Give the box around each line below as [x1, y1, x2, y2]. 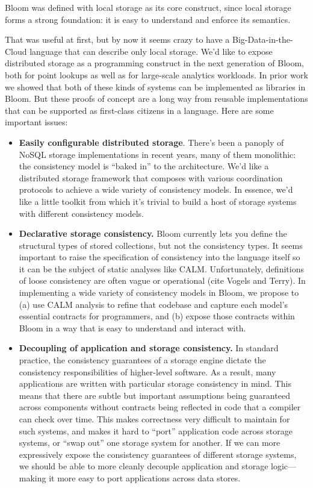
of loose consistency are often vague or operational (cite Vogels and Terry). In [19, 274, 306, 287]
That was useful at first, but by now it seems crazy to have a [5, 33, 230, 46]
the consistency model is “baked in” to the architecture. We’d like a [19, 160, 269, 172]
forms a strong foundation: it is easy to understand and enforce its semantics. [5, 13, 291, 25]
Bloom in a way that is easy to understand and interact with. [19, 321, 246, 334]
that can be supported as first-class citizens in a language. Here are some [5, 104, 274, 116]
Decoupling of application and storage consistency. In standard [19, 342, 279, 354]
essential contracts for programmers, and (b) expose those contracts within [19, 310, 295, 322]
